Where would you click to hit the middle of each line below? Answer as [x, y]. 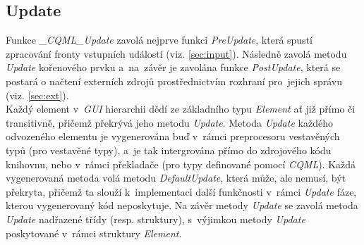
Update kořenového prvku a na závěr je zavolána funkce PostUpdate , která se [173, 67]
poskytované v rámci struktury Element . [94, 233]
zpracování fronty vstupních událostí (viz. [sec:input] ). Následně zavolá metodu [176, 53]
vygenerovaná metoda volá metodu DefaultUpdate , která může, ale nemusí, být [176, 178]
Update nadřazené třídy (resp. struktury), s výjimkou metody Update [156, 219]
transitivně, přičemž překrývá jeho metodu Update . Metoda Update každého [169, 122]
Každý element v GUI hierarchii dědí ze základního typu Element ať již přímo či [181, 109]
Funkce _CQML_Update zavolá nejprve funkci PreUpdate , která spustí [159, 40]
